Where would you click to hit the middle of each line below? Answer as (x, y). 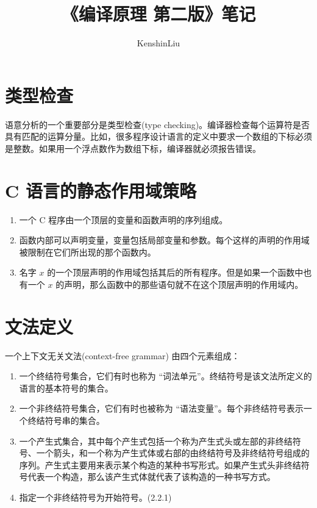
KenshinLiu (158, 43)
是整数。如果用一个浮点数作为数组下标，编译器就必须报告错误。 (133, 148)
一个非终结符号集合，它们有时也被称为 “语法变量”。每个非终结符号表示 (161, 408)
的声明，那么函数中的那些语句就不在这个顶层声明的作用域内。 (180, 284)
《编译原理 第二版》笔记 (158, 14)
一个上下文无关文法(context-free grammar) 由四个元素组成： (123, 355)
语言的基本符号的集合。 (66, 388)
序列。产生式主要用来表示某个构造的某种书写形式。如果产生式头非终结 (160, 464)
